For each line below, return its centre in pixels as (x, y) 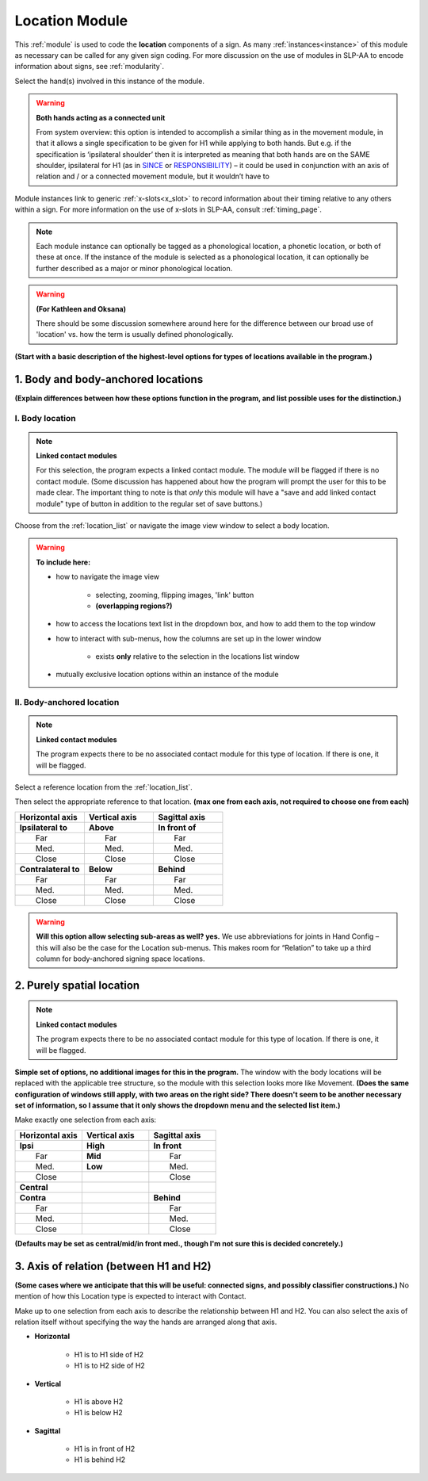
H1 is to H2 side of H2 (110, 1366)
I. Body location (45, 419)
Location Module (71, 21)
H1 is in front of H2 (105, 1449)
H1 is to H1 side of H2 (109, 1354)
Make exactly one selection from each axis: (86, 1120)
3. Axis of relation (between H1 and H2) (113, 1266)
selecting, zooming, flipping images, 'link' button (175, 595)
